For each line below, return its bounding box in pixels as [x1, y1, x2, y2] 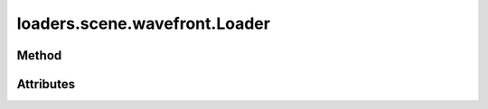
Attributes [16, 77, 76, 92]
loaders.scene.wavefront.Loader [16, 14, 271, 33]
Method [16, 48, 62, 63]
